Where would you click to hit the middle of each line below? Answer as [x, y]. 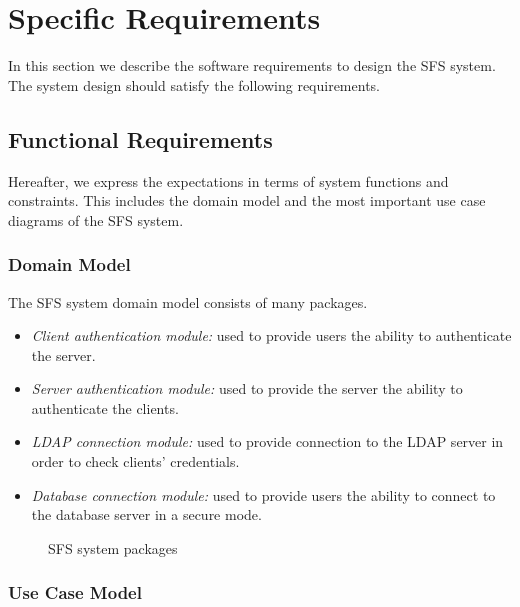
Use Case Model [75, 592]
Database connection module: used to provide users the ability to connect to [263, 494]
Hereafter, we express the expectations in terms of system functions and [228, 180]
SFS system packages [113, 547]
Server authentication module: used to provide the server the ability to [247, 388]
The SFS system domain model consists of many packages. [188, 301]
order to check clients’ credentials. [135, 461]
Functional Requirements [140, 138]
